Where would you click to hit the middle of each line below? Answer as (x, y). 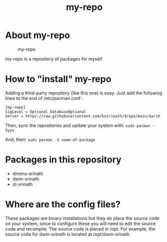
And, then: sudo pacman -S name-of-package (50, 139)
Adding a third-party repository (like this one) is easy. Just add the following (84, 93)
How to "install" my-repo (58, 79)
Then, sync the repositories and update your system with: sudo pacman (78, 125)
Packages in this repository (63, 160)
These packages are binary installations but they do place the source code (82, 218)
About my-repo (38, 35)
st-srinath (23, 184)
